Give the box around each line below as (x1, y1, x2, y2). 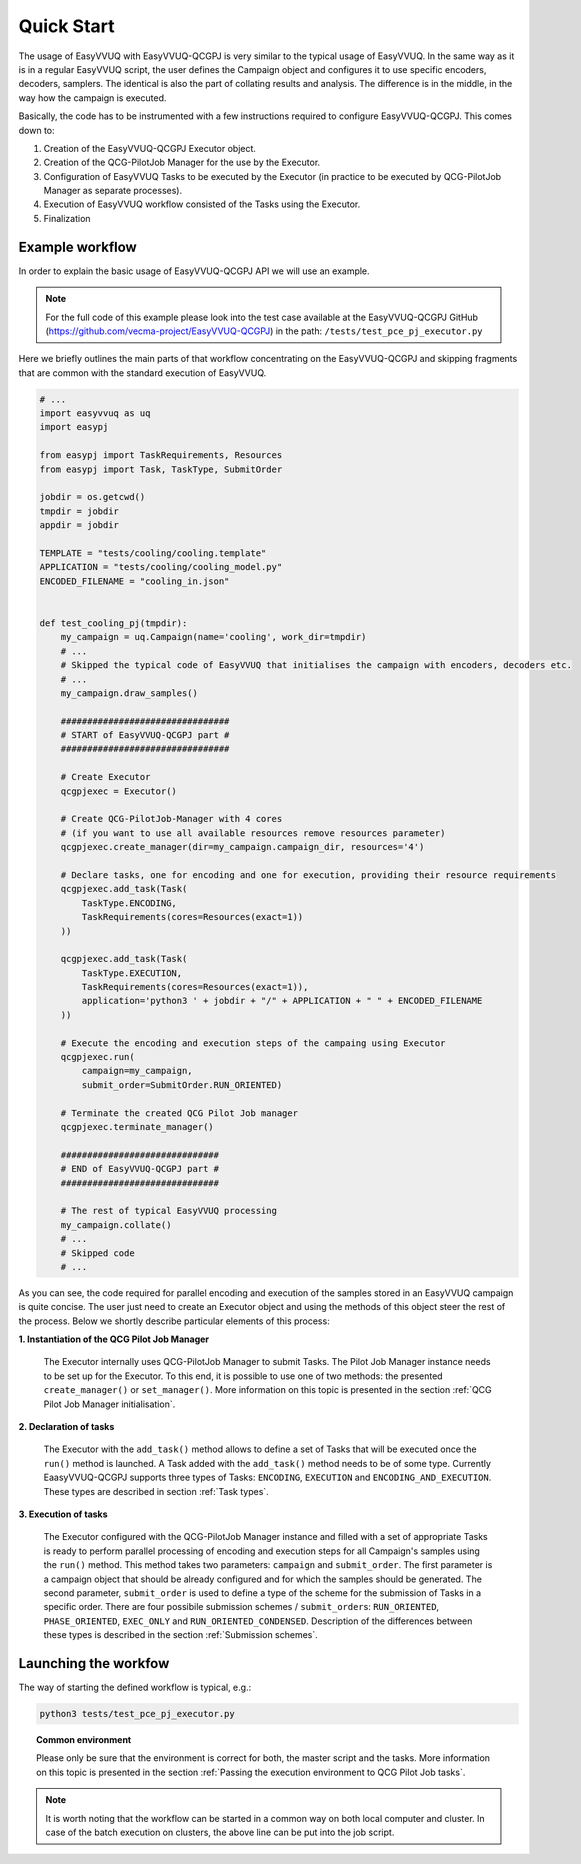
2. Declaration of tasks (18, 1421, 115, 1433)
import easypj (39, 421, 109, 433)
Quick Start (18, 15, 115, 37)
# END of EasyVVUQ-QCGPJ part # (60, 1163, 220, 1175)
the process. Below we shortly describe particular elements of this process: (18, 1315, 330, 1327)
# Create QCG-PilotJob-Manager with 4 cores (60, 813, 283, 825)
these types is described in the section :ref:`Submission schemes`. (43, 1629, 319, 1641)
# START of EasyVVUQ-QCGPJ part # (60, 730, 230, 741)
